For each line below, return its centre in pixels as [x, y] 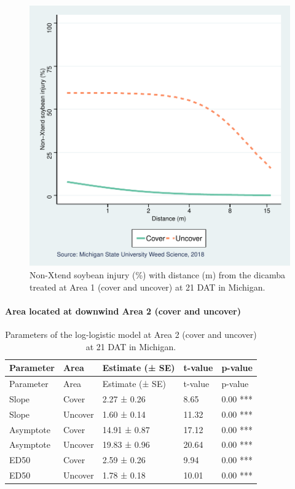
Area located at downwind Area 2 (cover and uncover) [123, 311]
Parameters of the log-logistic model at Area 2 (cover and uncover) [131, 334]
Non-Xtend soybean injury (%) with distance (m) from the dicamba [157, 275]
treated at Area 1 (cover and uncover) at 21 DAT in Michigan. [147, 287]
